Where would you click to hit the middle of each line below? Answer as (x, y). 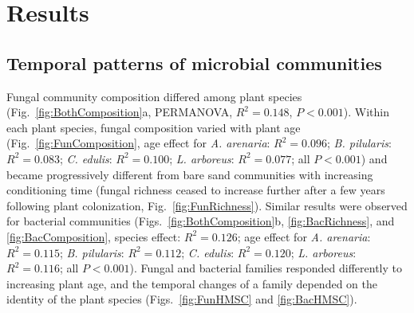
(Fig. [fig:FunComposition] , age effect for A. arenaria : (138, 143)
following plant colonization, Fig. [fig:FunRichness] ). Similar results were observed (207, 205)
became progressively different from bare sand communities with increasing (190, 174)
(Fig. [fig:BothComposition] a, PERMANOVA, (120, 112)
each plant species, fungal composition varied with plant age (154, 127)
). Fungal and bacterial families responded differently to (266, 268)
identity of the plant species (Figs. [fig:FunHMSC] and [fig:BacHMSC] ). (182, 299)
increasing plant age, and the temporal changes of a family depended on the (192, 283)
